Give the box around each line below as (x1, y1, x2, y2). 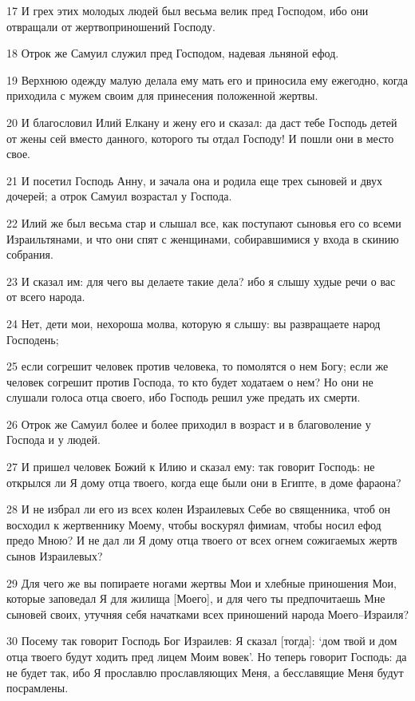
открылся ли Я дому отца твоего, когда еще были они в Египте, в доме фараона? (6, 473, 401, 490)
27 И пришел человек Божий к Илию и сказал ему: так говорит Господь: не (6, 458, 375, 475)
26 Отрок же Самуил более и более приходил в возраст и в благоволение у (6, 415, 371, 432)
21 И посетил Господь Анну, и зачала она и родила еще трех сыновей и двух (6, 172, 382, 188)
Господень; (6, 331, 59, 347)
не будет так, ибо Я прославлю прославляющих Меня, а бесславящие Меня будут (6, 663, 404, 680)
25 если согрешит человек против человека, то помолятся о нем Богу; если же (6, 358, 389, 374)
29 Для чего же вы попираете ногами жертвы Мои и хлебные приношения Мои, (6, 574, 397, 591)
